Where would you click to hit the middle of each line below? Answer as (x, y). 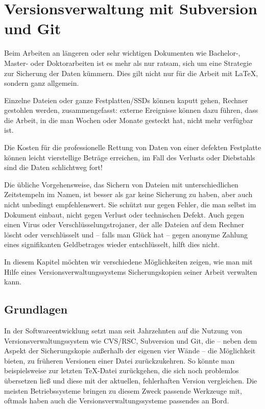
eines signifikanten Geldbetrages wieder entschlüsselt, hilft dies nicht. (112, 244)
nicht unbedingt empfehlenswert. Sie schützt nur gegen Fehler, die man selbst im (130, 204)
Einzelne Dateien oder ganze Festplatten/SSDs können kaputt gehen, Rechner (126, 100)
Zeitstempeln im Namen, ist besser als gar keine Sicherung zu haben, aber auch (128, 194)
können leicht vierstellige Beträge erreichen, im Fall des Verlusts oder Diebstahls (130, 157)
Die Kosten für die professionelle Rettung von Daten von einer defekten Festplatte (133, 147)
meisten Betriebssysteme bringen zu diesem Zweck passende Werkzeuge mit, (123, 390)
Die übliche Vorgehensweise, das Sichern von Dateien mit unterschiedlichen (121, 184)
